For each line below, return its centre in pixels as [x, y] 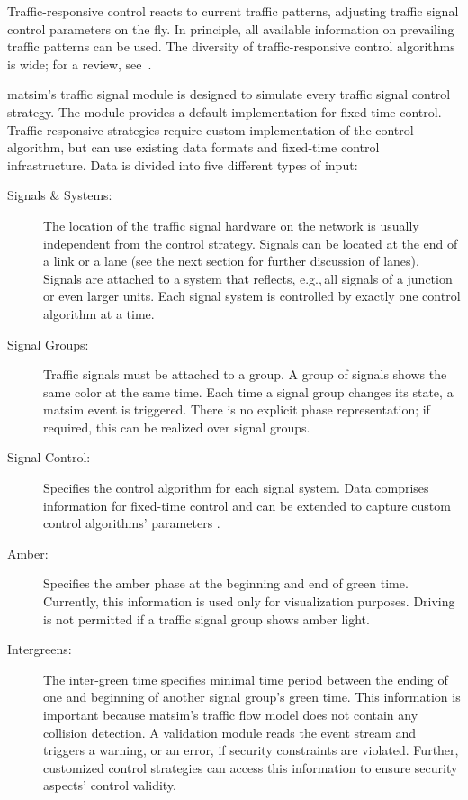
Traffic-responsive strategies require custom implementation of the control [211, 129]
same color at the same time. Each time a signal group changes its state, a [248, 391]
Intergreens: [40, 649]
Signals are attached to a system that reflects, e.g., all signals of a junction [248, 278]
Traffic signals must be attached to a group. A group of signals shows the [245, 374]
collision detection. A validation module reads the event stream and [230, 732]
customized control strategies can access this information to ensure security [251, 767]
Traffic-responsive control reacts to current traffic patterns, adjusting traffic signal [233, 11]
